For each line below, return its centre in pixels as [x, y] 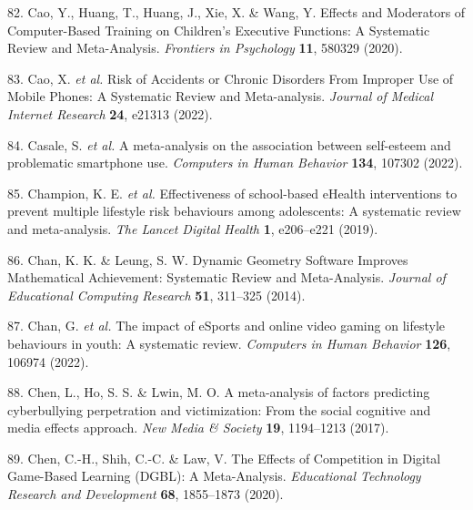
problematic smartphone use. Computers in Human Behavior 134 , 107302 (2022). [235, 163]
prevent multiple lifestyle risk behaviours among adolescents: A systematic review [234, 211]
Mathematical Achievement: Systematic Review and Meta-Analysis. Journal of [226, 277]
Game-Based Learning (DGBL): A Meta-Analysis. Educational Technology [214, 476]
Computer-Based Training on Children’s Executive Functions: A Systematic [219, 30]
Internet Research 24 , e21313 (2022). [110, 113]
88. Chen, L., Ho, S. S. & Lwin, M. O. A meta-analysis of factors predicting [219, 392]
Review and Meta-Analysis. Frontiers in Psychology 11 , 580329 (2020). [205, 48]
